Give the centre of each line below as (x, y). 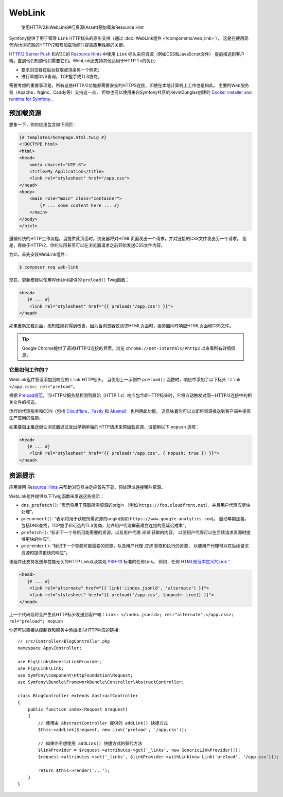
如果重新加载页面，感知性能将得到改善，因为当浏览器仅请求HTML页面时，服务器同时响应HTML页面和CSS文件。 (121, 325)
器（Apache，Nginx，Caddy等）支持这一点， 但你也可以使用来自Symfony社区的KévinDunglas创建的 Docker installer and (131, 92)
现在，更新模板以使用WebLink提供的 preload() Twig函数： (69, 280)
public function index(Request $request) (78, 709)
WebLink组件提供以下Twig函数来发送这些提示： (57, 496)
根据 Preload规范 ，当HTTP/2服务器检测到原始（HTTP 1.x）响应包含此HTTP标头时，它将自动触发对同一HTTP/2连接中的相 (131, 395)
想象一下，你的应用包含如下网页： (43, 124)
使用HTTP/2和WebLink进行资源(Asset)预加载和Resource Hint (82, 27)
